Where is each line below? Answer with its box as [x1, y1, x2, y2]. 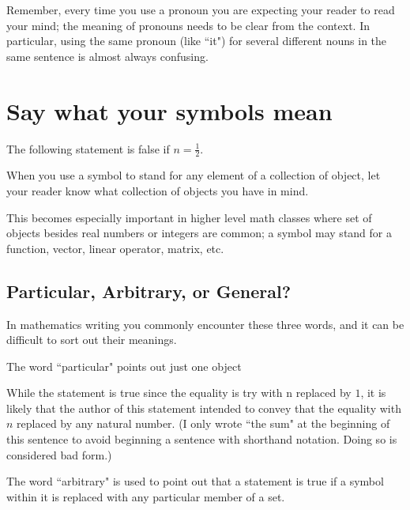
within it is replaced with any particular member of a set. [6, 488, 285, 504]
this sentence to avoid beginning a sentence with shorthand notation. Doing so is [6, 431, 397, 448]
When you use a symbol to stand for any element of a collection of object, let [6, 167, 381, 183]
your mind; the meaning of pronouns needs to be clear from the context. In [6, 17, 370, 33]
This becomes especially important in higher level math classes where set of [6, 209, 372, 225]
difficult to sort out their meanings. [6, 331, 177, 348]
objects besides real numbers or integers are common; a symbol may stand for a [6, 225, 392, 241]
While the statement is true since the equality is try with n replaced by [6, 384, 352, 401]
